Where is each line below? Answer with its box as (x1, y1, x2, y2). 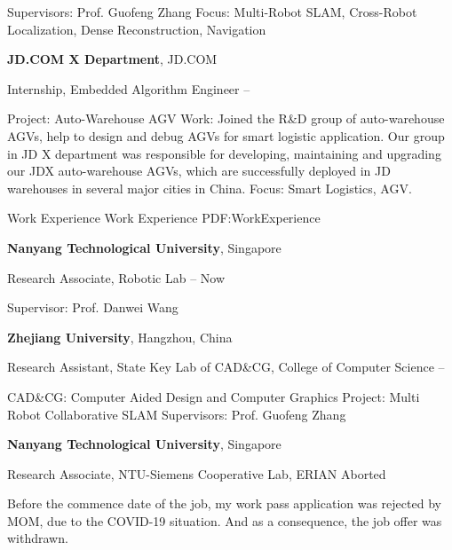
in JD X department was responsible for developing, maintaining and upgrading (7, 144, 441, 162)
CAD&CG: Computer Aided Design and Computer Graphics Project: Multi (7, 387, 420, 405)
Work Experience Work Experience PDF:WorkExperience (7, 208, 321, 227)
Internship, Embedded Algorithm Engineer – (7, 79, 250, 98)
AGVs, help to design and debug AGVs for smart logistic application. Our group (7, 126, 445, 145)
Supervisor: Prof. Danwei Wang (7, 298, 178, 317)
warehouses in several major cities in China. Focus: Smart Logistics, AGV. (7, 178, 412, 197)
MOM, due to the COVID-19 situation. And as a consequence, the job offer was (7, 511, 442, 530)
